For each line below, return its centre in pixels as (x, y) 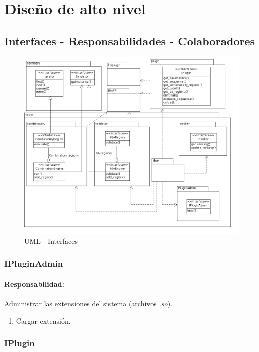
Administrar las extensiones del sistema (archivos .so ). (88, 303)
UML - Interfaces (51, 241)
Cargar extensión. (43, 320)
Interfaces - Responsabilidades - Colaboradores (130, 40)
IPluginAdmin (34, 263)
